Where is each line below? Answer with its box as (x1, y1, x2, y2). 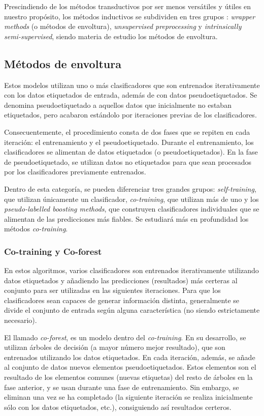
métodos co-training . (4, 223, 68, 234)
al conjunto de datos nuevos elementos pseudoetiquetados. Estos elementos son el (4, 362, 256, 372)
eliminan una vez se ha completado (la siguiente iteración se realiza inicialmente (4, 392, 253, 402)
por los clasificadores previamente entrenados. (4, 166, 146, 177)
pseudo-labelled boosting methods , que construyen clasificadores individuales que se (4, 203, 259, 214)
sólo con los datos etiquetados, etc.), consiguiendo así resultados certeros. (4, 401, 232, 412)
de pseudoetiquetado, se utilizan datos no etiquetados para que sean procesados (4, 156, 252, 167)
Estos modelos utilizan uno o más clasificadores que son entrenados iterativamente (4, 79, 260, 90)
